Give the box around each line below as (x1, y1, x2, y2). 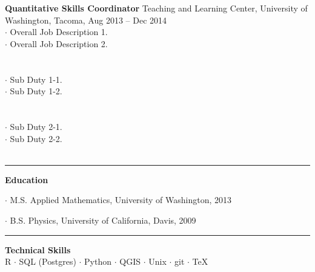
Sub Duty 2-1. (10, 120, 62, 132)
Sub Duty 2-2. (10, 132, 62, 144)
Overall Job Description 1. (10, 25, 108, 38)
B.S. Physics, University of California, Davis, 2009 (10, 213, 196, 226)
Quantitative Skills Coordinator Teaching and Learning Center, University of (5, 2, 308, 14)
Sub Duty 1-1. (10, 73, 62, 85)
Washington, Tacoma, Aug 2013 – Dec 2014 (5, 13, 167, 26)
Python (84, 255, 112, 268)
